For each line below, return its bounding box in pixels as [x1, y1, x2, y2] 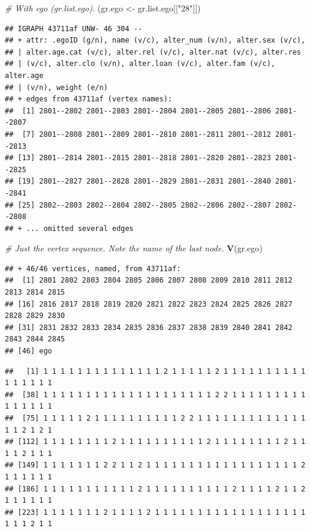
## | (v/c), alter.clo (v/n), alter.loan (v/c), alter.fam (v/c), [5, 59, 276, 68]
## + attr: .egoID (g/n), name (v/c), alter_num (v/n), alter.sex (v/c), [5, 36, 306, 45]
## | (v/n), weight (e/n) [5, 83, 108, 92]
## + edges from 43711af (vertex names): [5, 95, 173, 104]
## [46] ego [5, 347, 52, 356]
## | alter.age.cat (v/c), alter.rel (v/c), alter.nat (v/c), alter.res [5, 47, 301, 56]
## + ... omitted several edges [5, 224, 134, 233]
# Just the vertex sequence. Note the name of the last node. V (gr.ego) [5, 242, 263, 254]
